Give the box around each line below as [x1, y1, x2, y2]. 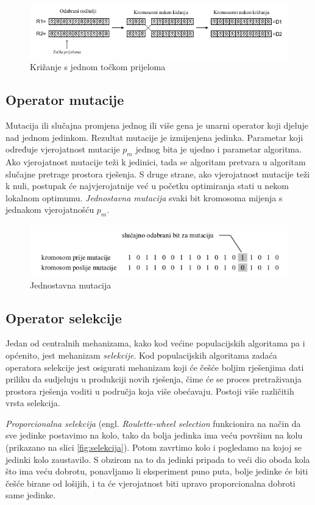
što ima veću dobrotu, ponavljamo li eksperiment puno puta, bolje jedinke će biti [5, 465, 308, 478]
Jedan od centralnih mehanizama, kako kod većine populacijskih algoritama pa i [5, 337, 305, 349]
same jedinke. [5, 489, 56, 501]
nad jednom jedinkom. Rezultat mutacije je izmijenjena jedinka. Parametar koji [5, 131, 303, 143]
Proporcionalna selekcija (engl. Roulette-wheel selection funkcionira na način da [5, 417, 301, 429]
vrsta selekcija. [5, 396, 60, 409]
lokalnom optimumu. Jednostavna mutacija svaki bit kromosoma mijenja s [5, 191, 283, 204]
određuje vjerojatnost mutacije [5, 143, 120, 156]
